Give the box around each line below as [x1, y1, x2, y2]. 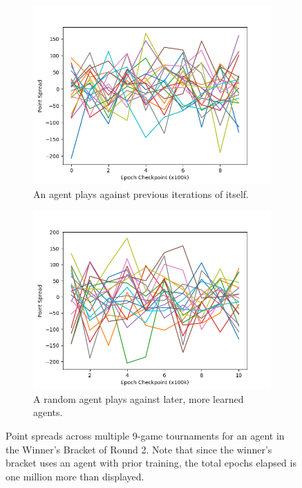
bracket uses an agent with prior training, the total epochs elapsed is [6, 455, 296, 470]
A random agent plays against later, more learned [33, 391, 244, 406]
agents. [33, 405, 63, 419]
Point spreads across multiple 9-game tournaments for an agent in [6, 428, 285, 442]
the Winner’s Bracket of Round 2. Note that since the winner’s [6, 442, 272, 456]
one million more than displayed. [6, 469, 144, 483]
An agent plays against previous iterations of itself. [33, 186, 249, 201]
